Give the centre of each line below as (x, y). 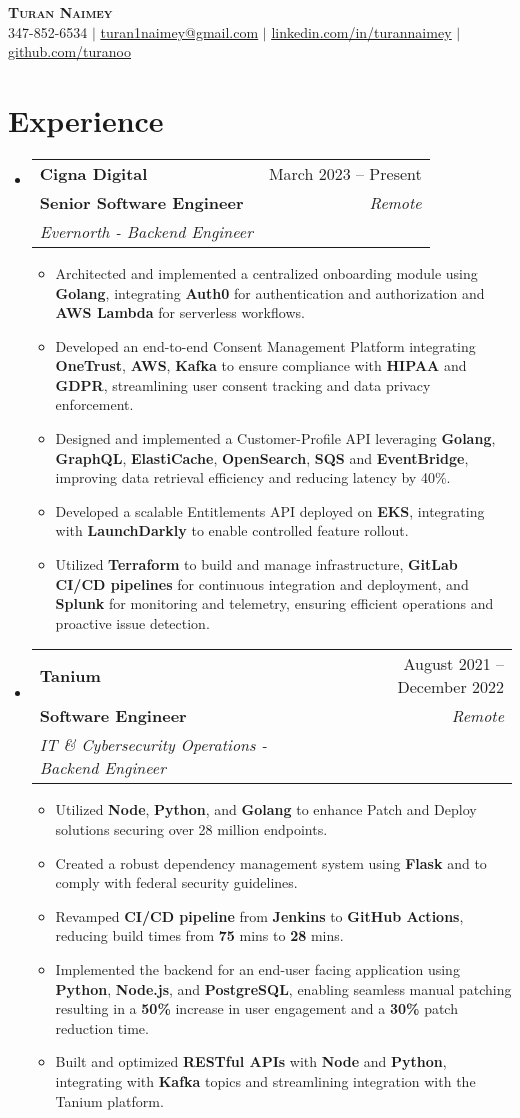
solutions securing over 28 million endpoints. (191, 829)
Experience (86, 119)
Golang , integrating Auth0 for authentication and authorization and (270, 292)
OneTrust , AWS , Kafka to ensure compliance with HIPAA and (261, 365)
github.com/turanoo (69, 51)
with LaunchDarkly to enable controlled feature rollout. (232, 530)
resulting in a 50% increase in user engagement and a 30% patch (256, 1008)
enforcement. (94, 404)
